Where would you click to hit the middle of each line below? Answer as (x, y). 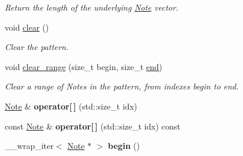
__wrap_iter (29, 146)
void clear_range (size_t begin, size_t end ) (84, 66)
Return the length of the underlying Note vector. (92, 7)
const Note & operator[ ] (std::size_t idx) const (93, 126)
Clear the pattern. (37, 47)
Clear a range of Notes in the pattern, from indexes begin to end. (122, 86)
